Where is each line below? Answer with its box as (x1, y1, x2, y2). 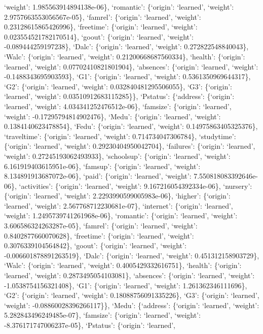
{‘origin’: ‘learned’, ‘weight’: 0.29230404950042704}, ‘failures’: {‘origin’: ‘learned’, (4, 141, 255, 151)
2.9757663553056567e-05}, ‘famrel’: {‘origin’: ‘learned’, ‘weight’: (4, 11, 201, 22)
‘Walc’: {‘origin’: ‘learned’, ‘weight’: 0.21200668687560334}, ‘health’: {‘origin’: (4, 51, 245, 61)
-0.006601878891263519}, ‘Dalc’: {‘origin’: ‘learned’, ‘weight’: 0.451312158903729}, (4, 250, 259, 260)
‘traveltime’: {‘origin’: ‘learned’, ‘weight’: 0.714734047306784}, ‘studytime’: (4, 130, 236, 141)
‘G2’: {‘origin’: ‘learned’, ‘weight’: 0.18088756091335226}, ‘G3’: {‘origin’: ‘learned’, (4, 290, 259, 300)
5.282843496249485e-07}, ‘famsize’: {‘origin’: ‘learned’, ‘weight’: (4, 310, 201, 320)
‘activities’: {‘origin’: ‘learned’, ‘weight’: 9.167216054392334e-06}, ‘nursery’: (19, 180, 252, 191)
